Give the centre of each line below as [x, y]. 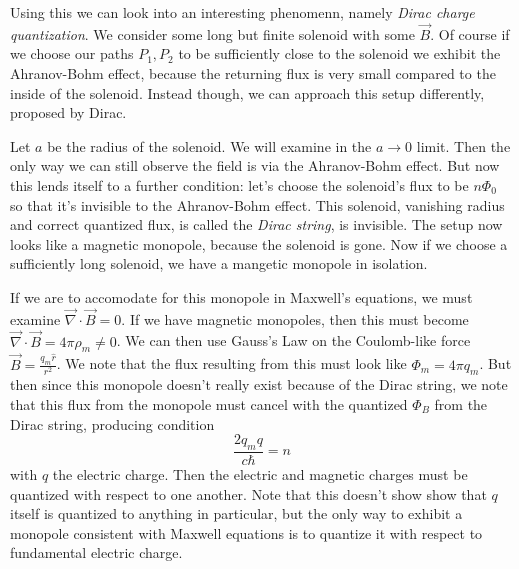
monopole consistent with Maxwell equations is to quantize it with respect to [246, 532]
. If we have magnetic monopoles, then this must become [295, 318]
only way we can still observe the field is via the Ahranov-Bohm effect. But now [255, 165]
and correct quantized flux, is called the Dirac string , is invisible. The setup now [256, 224]
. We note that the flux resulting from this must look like [231, 363]
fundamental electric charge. [96, 552]
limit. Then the [463, 145]
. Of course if [470, 33]
